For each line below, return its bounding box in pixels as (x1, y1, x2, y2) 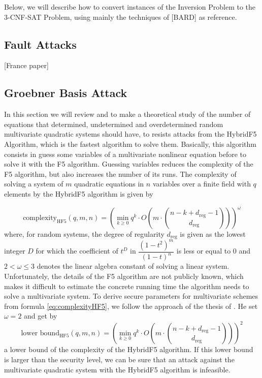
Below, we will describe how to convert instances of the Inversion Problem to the (4, 2, 256, 12)
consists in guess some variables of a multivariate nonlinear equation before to (4, 148, 247, 159)
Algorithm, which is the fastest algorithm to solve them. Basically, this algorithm (4, 138, 256, 149)
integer (4, 245, 25, 256)
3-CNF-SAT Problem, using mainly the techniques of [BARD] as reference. (4, 11, 237, 22)
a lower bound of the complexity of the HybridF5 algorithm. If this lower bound (4, 344, 253, 355)
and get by (24, 310, 57, 321)
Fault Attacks (4, 36, 77, 52)
